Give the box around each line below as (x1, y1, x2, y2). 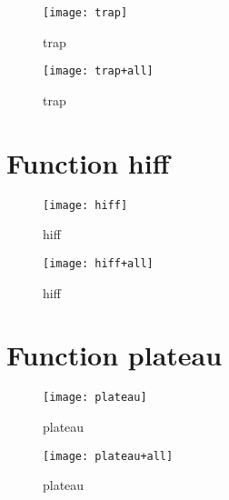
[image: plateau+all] (43, 449, 174, 463)
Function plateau (6, 336, 223, 374)
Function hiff (6, 144, 170, 181)
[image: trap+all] (43, 65, 154, 78)
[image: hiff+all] (43, 256, 154, 270)
